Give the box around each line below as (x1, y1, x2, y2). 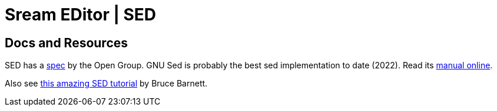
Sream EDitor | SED (5, 5, 157, 25)
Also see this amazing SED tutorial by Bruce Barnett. (5, 78, 208, 89)
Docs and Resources (5, 35, 128, 50)
